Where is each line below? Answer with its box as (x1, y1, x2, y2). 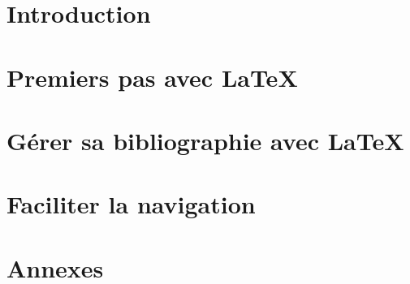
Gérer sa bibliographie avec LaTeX (6, 123, 404, 157)
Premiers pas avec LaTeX (6, 60, 298, 93)
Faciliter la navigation (6, 187, 256, 221)
